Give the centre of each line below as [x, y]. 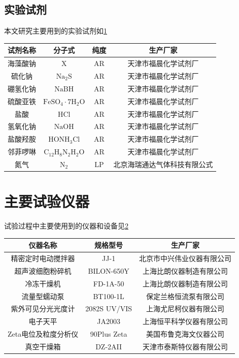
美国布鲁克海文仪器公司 [185, 334]
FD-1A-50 [109, 283]
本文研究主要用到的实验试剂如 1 [56, 31]
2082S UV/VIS [109, 308]
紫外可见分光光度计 [43, 308]
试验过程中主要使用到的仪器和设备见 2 [66, 226]
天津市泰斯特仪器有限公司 [185, 346]
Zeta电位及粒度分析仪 [43, 334]
